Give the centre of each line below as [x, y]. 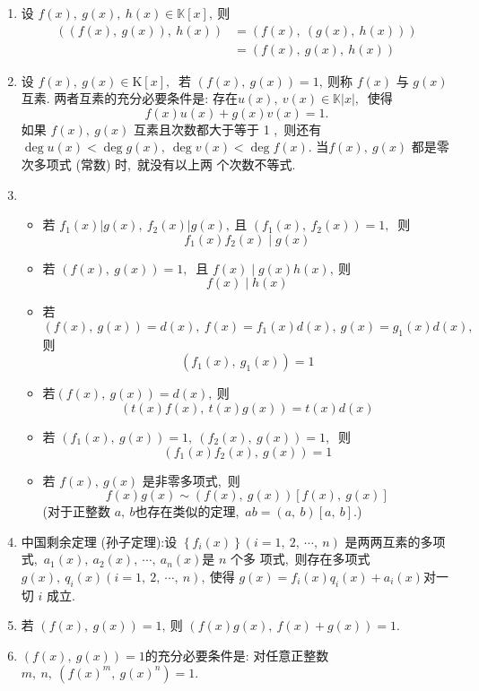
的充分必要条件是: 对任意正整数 [237, 655]
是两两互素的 [383, 541]
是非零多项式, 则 [191, 480]
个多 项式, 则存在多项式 [300, 559]
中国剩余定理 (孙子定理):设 [99, 541]
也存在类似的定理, [187, 511]
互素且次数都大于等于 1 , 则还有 [227, 129]
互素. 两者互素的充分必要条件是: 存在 [129, 98]
